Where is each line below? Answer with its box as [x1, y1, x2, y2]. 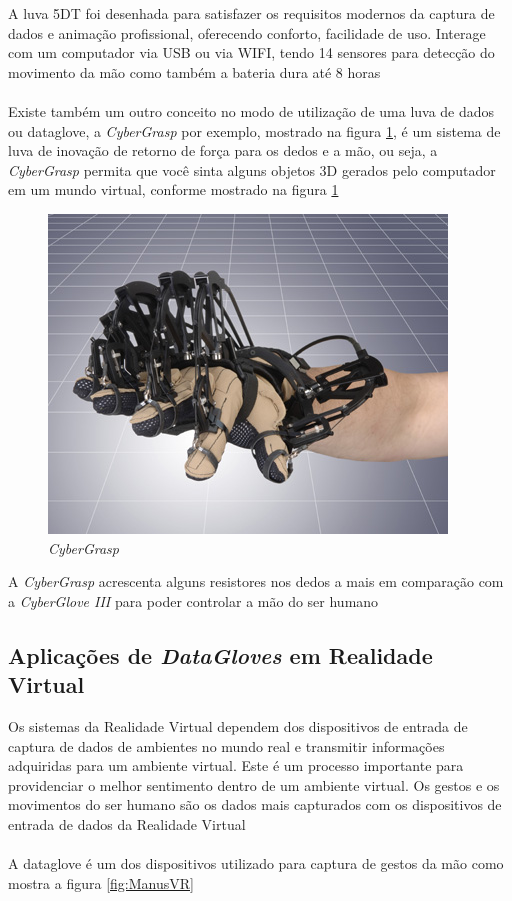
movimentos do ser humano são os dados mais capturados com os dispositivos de [8, 794, 502, 815]
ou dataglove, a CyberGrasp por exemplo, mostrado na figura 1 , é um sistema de [8, 120, 501, 141]
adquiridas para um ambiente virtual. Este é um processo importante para [8, 755, 464, 776]
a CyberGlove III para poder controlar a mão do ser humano [8, 590, 379, 611]
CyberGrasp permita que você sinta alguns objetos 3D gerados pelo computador [8, 159, 496, 180]
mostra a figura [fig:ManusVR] [8, 872, 194, 893]
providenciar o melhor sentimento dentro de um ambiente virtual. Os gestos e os [8, 774, 500, 795]
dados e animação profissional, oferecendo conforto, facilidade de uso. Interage [8, 22, 486, 43]
